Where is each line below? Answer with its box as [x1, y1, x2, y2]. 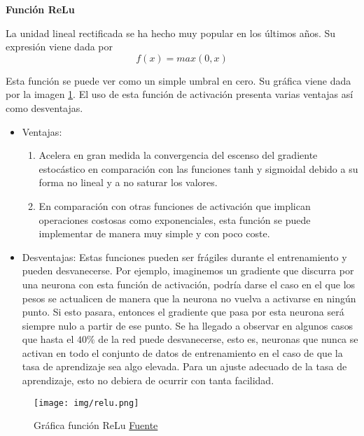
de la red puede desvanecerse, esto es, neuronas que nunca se [98, 332, 358, 346]
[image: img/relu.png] [34, 398, 139, 408]
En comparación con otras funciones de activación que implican [38, 198, 311, 213]
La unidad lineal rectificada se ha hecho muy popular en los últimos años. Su [6, 25, 336, 40]
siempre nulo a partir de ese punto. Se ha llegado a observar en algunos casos [22, 318, 353, 332]
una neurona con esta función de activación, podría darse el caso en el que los [22, 276, 356, 291]
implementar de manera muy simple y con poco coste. [38, 226, 270, 241]
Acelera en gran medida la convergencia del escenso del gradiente [38, 148, 318, 162]
